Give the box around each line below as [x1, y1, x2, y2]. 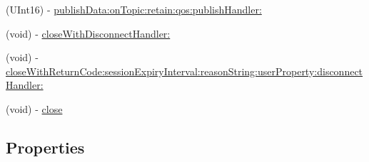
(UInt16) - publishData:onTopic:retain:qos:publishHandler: [6, 2, 262, 16]
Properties [6, 136, 85, 158]
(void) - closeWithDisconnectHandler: [6, 26, 171, 40]
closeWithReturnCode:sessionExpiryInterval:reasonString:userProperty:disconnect [6, 63, 363, 78]
